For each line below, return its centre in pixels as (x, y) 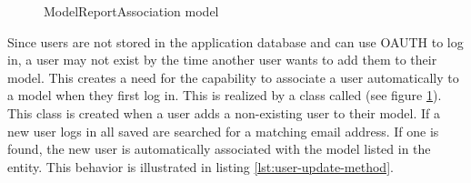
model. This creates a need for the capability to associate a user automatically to (233, 77)
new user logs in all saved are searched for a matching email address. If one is (223, 131)
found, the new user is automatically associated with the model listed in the (219, 149)
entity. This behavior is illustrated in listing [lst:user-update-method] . (200, 166)
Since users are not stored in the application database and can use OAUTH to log (235, 41)
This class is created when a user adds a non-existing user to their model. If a (224, 112)
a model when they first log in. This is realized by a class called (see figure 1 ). (225, 95)
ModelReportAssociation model (131, 11)
